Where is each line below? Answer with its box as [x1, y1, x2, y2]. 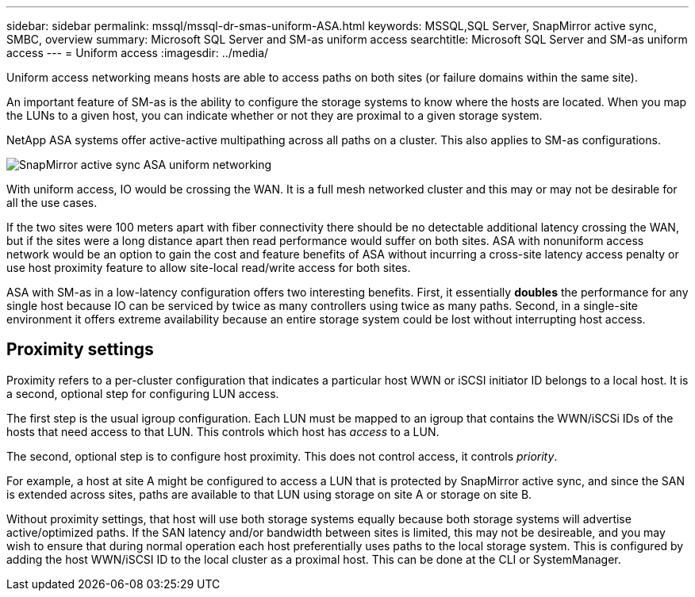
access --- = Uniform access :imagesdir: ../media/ [6, 46, 269, 59]
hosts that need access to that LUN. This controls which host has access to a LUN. [6, 424, 440, 438]
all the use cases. [6, 196, 98, 209]
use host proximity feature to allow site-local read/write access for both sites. [6, 261, 411, 274]
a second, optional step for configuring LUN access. [6, 386, 279, 400]
